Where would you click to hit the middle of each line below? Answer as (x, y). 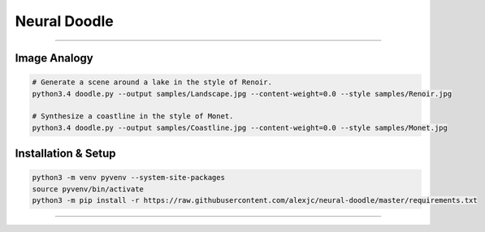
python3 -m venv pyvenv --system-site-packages (128, 178)
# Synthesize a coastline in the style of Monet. (133, 116)
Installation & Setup (65, 154)
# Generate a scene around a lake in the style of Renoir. (152, 82)
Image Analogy (54, 58)
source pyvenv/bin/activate (88, 189)
